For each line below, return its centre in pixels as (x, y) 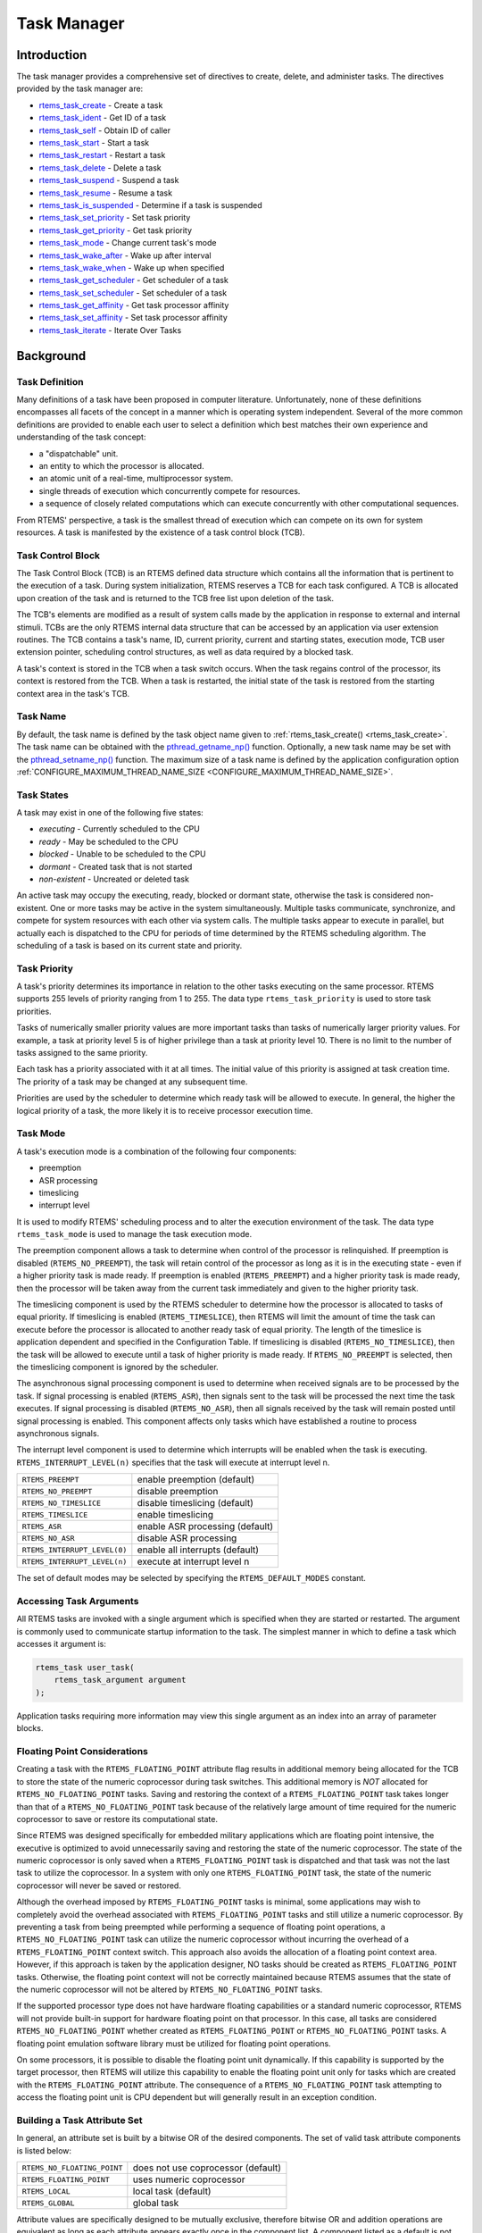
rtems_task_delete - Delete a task (100, 167)
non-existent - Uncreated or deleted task (114, 879)
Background (51, 356)
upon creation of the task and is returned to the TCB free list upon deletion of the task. (175, 598)
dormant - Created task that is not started (116, 866)
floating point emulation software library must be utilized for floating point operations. (174, 2043)
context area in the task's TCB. (73, 693)
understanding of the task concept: (81, 437)
